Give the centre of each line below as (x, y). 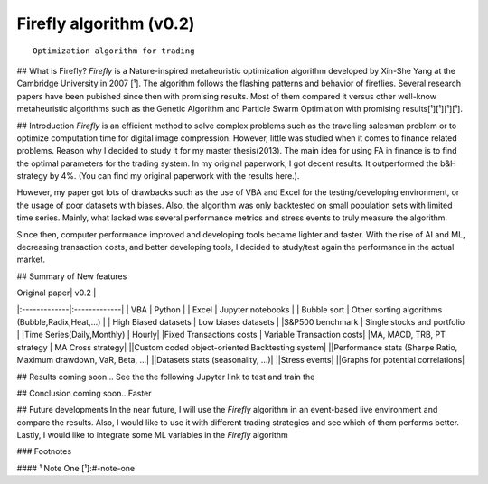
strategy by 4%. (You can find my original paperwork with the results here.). (158, 176)
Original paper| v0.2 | (56, 293)
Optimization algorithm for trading (114, 51)
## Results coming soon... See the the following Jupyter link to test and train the (166, 377)
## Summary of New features (72, 276)
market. (31, 260)
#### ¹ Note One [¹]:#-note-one (76, 468)
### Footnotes (44, 451)
